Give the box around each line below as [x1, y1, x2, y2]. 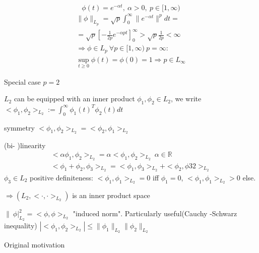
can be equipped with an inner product [14, 93, 135, 104]
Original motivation [4, 239, 65, 250]
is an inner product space [72, 190, 150, 201]
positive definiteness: [30, 172, 93, 182]
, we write [170, 93, 202, 104]
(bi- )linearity [4, 140, 46, 150]
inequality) [4, 220, 37, 231]
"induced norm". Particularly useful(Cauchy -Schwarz [73, 208, 237, 219]
